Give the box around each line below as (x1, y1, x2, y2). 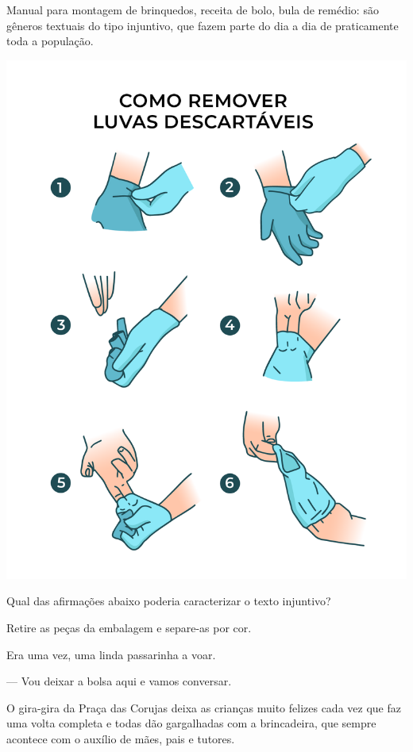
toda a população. (6, 33, 94, 49)
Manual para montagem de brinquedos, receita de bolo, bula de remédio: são (6, 2, 379, 17)
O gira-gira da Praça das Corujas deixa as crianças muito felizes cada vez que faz (6, 699, 401, 716)
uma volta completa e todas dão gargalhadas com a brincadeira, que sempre (6, 715, 376, 731)
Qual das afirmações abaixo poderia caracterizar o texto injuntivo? (6, 593, 331, 609)
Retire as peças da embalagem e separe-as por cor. (6, 620, 252, 636)
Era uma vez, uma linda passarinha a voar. (6, 646, 216, 662)
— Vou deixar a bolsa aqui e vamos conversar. (6, 673, 232, 689)
